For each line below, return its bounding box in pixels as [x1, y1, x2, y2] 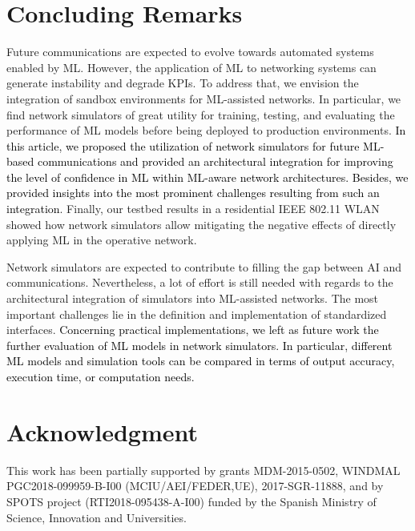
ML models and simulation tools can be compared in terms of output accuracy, [6, 352, 395, 369]
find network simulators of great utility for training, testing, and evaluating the [6, 106, 395, 123]
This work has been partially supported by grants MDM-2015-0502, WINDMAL [6, 461, 401, 478]
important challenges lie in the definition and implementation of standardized [6, 305, 387, 322]
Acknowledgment [6, 415, 198, 448]
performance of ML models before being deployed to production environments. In [6, 122, 406, 139]
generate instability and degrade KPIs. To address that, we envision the [6, 74, 359, 91]
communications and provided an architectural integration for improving [37, 153, 393, 170]
